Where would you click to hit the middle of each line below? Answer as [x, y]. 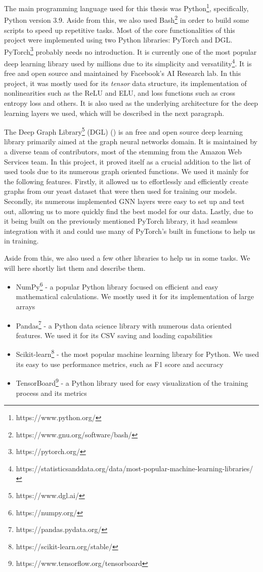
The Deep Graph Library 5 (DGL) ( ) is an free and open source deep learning [123, 131]
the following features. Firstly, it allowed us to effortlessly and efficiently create [126, 181]
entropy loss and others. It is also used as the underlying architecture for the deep [131, 103]
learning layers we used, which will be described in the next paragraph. [114, 113]
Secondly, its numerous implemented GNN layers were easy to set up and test [124, 201]
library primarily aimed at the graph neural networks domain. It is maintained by [131, 141]
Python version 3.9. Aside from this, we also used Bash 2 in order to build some [127, 19]
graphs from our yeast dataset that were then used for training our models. [121, 191]
